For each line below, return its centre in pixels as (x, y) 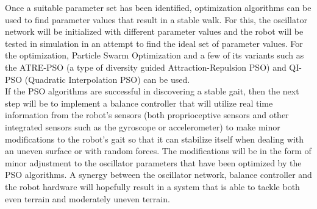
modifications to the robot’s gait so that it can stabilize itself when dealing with (155, 139)
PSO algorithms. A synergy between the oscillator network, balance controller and (158, 175)
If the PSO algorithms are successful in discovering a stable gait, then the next (152, 91)
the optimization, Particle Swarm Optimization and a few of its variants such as (155, 55)
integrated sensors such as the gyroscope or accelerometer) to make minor (143, 126)
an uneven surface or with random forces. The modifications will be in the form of (158, 151)
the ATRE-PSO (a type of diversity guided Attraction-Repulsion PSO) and (146, 67)
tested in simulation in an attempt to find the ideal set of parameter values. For (154, 43)
